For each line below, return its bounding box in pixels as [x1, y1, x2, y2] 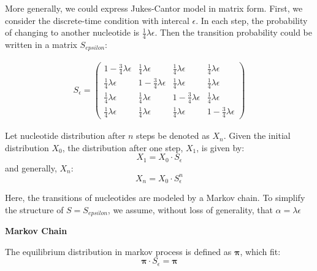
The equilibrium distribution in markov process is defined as [5, 245, 232, 257]
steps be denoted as [136, 129, 210, 142]
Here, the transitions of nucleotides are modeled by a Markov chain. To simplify [5, 191, 305, 204]
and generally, [5, 161, 57, 174]
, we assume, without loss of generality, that [107, 203, 273, 216]
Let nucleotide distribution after [5, 129, 126, 142]
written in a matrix [5, 38, 77, 51]
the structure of [5, 203, 64, 216]
